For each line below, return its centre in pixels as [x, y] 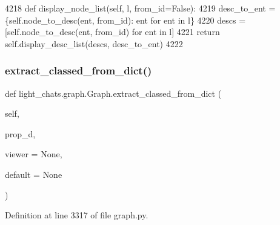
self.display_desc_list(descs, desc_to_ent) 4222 [94, 43]
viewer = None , [34, 154]
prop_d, [20, 133]
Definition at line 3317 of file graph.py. [77, 215]
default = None [34, 174]
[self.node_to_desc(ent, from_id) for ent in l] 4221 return [112, 32]
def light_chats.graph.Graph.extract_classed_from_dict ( [113, 93]
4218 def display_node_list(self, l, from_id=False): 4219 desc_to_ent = [140, 8]
